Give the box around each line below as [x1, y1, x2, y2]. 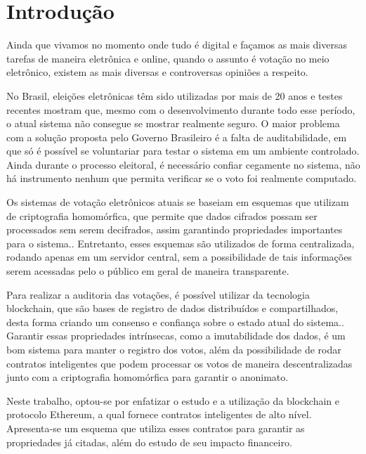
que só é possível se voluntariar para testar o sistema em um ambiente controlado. [6, 143, 360, 158]
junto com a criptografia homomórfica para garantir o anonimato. [6, 370, 289, 384]
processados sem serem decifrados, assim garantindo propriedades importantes [6, 222, 343, 237]
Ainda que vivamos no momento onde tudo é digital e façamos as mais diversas [6, 37, 348, 52]
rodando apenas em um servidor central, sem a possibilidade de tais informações [6, 249, 352, 264]
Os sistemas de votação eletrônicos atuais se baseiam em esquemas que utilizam [6, 195, 349, 209]
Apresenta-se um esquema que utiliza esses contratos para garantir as [6, 420, 305, 435]
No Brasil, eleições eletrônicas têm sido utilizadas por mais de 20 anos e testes [6, 88, 343, 103]
